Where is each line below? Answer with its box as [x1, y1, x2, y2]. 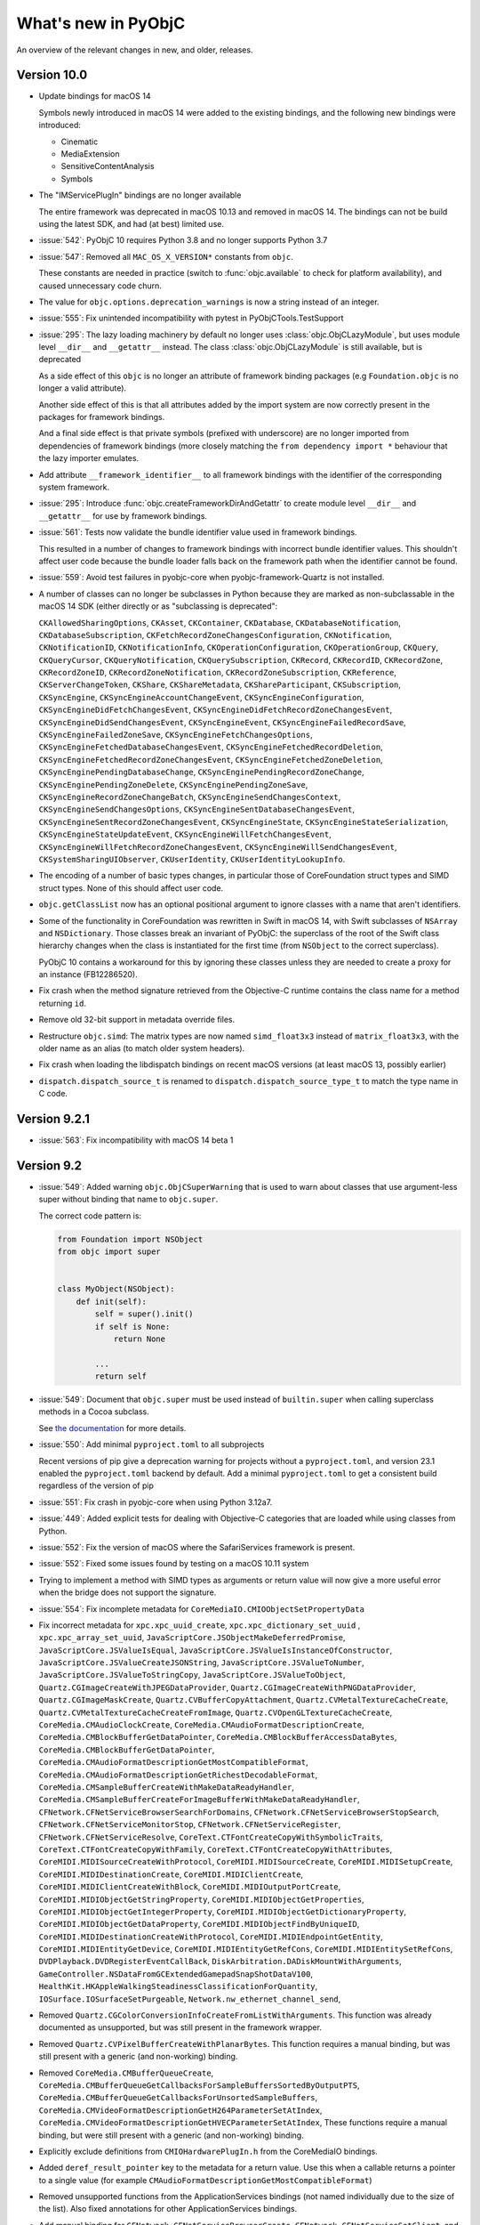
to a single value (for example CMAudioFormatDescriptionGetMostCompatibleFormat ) [38, 2174, 372, 2185]
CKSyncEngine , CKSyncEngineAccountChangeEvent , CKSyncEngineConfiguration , [38, 692, 364, 702]
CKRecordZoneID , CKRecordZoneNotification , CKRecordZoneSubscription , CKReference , [38, 667, 397, 678]
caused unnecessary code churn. [38, 280, 162, 291]
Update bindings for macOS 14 [38, 91, 151, 101]
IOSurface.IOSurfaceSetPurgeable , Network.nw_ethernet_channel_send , [38, 1994, 341, 2004]
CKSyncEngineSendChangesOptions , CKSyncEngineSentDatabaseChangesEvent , [38, 804, 356, 814]
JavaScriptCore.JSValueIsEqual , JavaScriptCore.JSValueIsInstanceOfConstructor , [38, 1645, 393, 1655]
